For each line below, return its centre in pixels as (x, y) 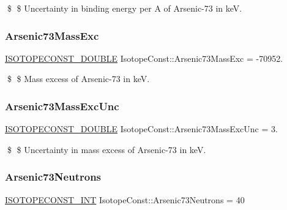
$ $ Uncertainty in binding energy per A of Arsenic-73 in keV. (125, 8)
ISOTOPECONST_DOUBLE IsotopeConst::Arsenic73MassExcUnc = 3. (141, 129)
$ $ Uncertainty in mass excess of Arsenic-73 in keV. (106, 149)
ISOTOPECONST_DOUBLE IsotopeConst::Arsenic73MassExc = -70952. (144, 58)
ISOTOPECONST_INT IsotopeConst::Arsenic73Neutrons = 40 (125, 199)
